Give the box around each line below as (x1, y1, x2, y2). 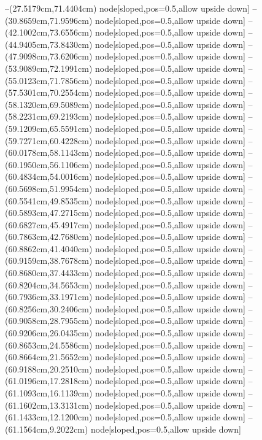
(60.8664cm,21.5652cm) (5, 350, 93, 363)
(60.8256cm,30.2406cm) (5, 302, 93, 315)
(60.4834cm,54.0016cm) (5, 170, 93, 183)
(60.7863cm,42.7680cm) (5, 230, 93, 243)
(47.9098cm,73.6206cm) (5, 50, 93, 63)
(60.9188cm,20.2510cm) (5, 362, 93, 375)
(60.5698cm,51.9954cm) (5, 182, 93, 195)
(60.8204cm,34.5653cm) (5, 278, 93, 291)
